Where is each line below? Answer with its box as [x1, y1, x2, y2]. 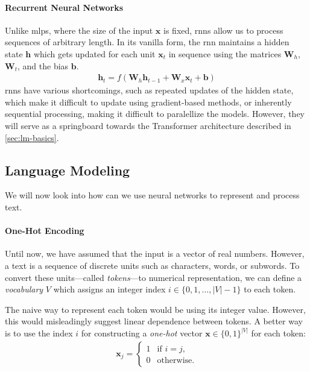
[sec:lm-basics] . [5, 131, 59, 143]
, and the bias [17, 59, 69, 72]
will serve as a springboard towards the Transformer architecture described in [5, 119, 291, 131]
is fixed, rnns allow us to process [163, 24, 283, 36]
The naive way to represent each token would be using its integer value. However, [5, 303, 306, 315]
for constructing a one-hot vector [81, 327, 203, 339]
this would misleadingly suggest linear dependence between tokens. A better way [5, 315, 303, 327]
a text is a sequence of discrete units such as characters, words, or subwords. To [5, 259, 300, 271]
